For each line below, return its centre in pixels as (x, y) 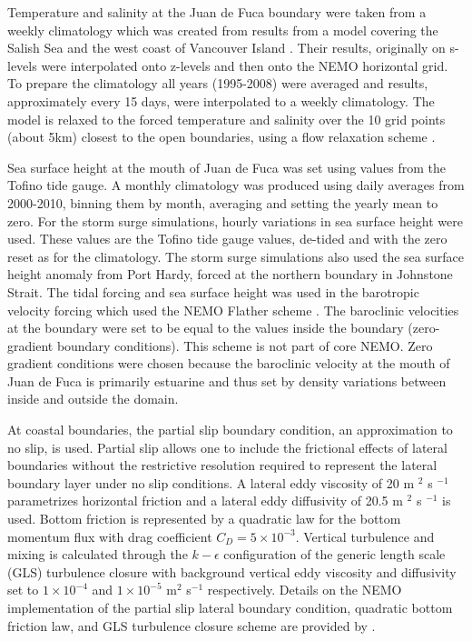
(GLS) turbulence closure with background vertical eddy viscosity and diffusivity (232, 571)
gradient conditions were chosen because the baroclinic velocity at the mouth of (229, 363)
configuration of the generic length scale (334, 554)
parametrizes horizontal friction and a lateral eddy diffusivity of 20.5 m (205, 501)
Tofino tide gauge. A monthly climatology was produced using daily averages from (236, 185)
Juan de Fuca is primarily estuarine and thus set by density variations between (227, 381)
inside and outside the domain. (93, 399)
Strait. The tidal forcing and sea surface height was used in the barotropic (213, 291)
